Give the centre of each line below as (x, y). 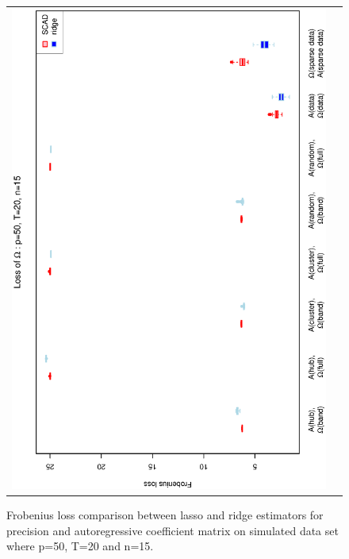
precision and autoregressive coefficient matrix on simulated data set (173, 530)
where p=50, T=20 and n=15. (80, 546)
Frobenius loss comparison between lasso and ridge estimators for (165, 515)
